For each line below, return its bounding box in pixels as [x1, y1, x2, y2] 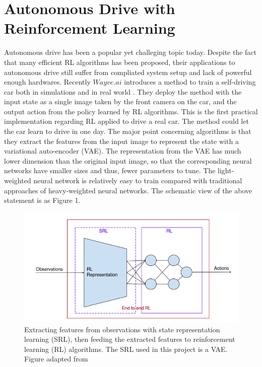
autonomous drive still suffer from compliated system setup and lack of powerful [4, 66, 252, 77]
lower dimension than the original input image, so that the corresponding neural [4, 155, 252, 166]
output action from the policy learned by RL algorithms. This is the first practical [4, 106, 258, 116]
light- [218, 165, 234, 176]
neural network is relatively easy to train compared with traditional [33, 175, 242, 186]
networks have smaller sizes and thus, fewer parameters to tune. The [4, 165, 216, 176]
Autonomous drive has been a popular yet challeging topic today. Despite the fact [4, 47, 257, 57]
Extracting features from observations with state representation [24, 324, 220, 334]
